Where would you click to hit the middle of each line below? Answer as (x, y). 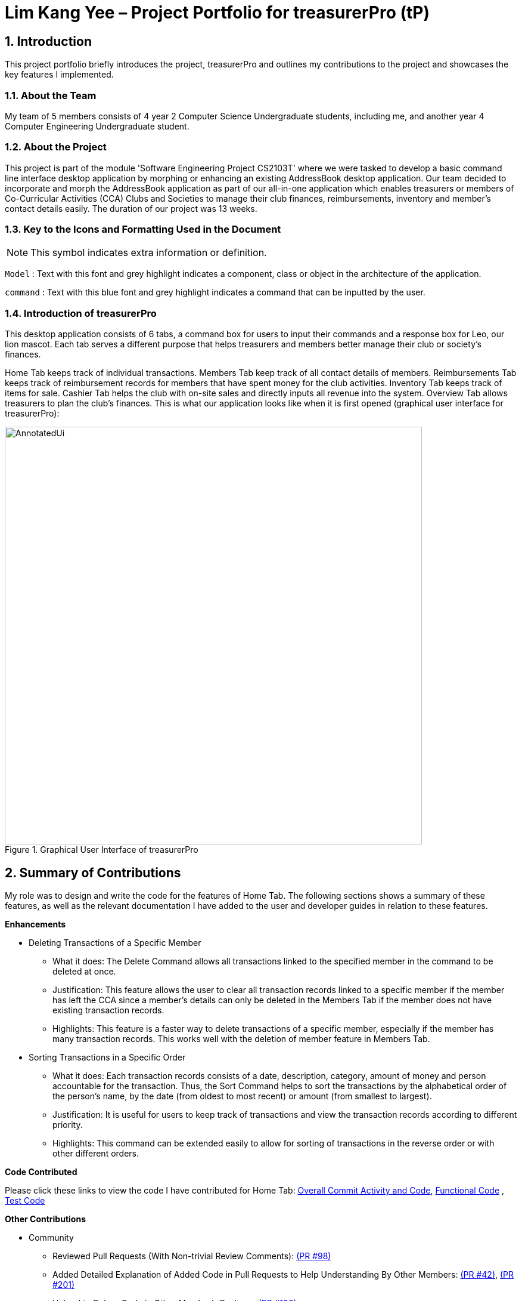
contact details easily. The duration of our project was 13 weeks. (131, 208)
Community (51, 1238)
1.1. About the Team (51, 95)
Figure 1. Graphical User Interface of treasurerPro (102, 850)
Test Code (25, 1201)
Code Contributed (41, 1172)
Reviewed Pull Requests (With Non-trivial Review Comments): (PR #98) (192, 1256)
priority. (68, 1125)
